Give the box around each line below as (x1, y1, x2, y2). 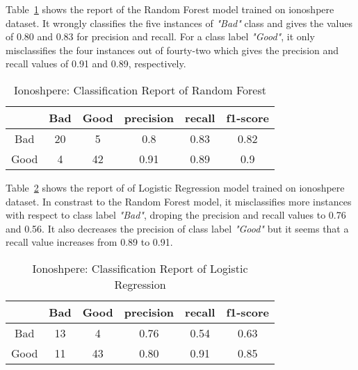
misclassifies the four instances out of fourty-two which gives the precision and (6, 42, 339, 57)
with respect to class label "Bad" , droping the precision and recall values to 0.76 (6, 208, 346, 222)
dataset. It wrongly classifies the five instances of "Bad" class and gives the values (6, 15, 352, 30)
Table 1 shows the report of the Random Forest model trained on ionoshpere (6, 2, 334, 16)
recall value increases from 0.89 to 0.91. (6, 235, 173, 249)
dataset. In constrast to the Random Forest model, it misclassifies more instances (6, 194, 352, 208)
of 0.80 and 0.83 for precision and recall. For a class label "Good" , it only (6, 29, 315, 44)
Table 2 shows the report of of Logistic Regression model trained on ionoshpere (6, 180, 345, 194)
